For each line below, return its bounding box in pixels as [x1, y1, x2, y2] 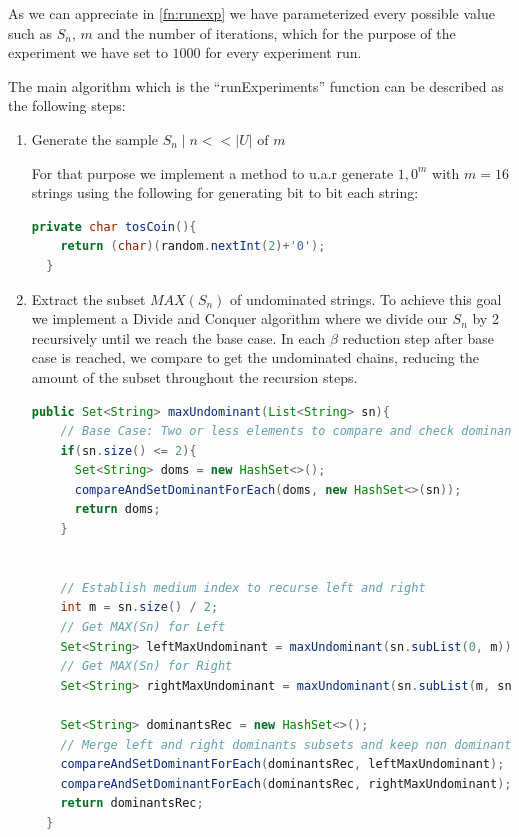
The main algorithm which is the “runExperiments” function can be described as [8, 75, 504, 96]
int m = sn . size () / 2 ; [60, 600, 219, 615]
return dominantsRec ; [60, 796, 204, 811]
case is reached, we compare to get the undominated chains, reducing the [31, 347, 479, 368]
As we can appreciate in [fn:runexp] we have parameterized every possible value [8, 3, 495, 23]
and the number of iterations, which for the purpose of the [97, 22, 456, 43]
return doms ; [74, 502, 161, 517]
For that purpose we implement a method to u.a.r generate [31, 162, 394, 183]
